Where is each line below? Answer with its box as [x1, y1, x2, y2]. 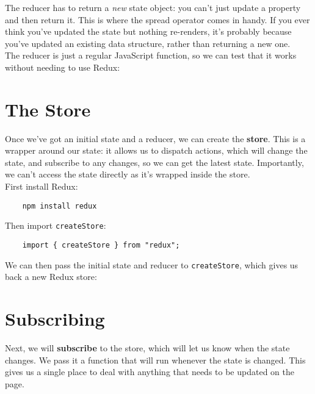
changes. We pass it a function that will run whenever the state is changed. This [5, 353, 306, 366]
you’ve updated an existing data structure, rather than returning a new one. [5, 37, 291, 49]
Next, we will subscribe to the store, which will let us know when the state [5, 342, 290, 354]
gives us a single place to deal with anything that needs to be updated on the [5, 365, 294, 378]
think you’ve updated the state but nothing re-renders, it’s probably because [5, 25, 292, 38]
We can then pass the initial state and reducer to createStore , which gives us [5, 258, 299, 271]
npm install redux [22, 201, 97, 210]
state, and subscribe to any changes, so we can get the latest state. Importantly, [5, 156, 304, 168]
